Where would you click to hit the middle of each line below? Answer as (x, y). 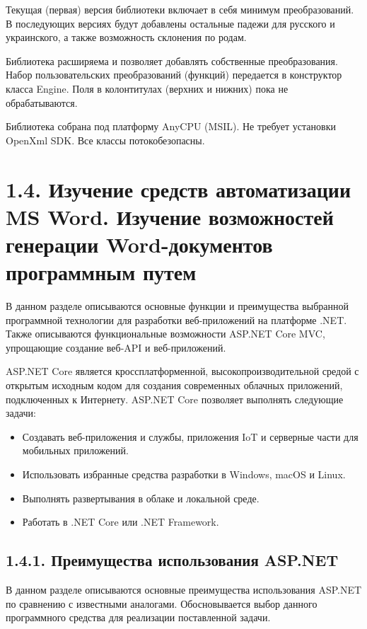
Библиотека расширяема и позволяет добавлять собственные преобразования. (172, 60)
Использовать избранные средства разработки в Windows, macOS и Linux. (184, 474)
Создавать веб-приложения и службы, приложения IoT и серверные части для (190, 436)
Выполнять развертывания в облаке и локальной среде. (141, 498)
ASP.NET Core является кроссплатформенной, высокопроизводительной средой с (182, 371)
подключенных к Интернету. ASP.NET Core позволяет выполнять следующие (175, 399)
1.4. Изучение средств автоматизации (179, 189)
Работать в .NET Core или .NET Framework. (121, 522)
